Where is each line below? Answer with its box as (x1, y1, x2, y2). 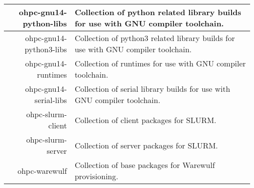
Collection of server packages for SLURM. (74, 139, 218, 151)
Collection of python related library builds (74, 6, 241, 18)
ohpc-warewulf (17, 165, 67, 176)
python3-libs (24, 43, 67, 55)
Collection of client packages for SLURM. (74, 114, 216, 125)
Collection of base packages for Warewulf (74, 159, 215, 170)
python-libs (22, 18, 67, 29)
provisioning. (74, 170, 118, 182)
